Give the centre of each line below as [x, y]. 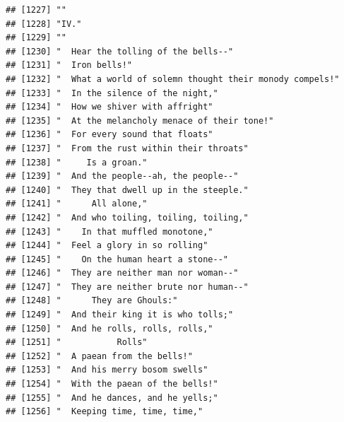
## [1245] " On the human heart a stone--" [117, 259]
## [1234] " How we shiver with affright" [109, 107]
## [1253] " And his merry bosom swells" [107, 370]
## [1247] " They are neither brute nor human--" [127, 287]
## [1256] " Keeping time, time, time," [105, 412]
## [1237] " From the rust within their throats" [127, 148]
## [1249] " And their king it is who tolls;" [120, 315]
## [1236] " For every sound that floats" [109, 135]
